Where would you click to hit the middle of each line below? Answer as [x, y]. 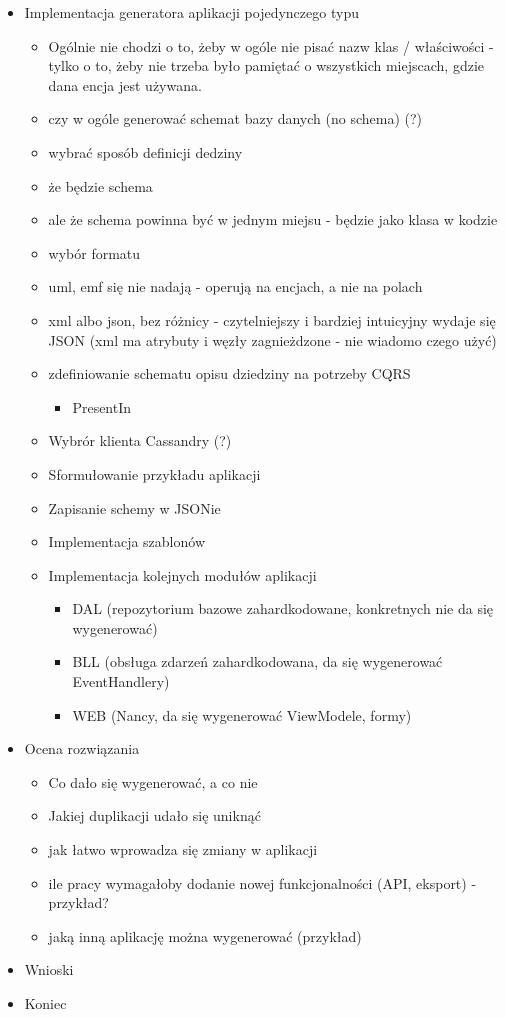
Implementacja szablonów [126, 541]
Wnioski [49, 969]
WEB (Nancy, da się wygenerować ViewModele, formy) [242, 714]
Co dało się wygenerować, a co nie [153, 781]
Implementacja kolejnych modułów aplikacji [182, 574]
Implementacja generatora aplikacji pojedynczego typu [191, 12]
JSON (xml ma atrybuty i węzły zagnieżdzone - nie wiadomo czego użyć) [272, 339]
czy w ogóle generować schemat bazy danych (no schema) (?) [235, 118]
